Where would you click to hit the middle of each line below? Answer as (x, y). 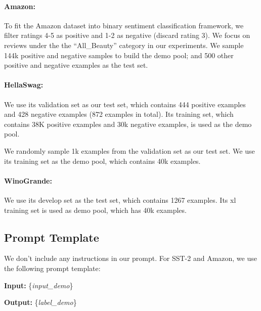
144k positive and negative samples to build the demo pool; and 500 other (119, 55)
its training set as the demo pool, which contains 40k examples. (102, 161)
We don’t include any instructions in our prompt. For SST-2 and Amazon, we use (130, 258)
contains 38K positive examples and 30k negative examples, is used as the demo (128, 124)
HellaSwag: (24, 85)
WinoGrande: (28, 180)
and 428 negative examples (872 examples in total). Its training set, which (119, 114)
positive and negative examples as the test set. (76, 65)
